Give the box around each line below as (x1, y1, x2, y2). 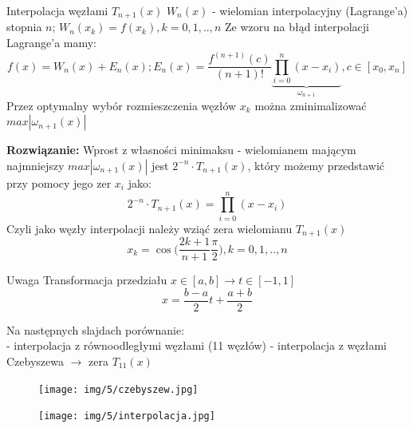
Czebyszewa (6, 352, 64, 369)
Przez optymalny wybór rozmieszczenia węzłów (6, 97, 237, 113)
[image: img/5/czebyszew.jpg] (38, 383, 199, 395)
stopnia (6, 18, 42, 35)
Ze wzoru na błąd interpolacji (225, 18, 369, 35)
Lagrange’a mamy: (6, 34, 97, 51)
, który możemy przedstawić (247, 157, 385, 173)
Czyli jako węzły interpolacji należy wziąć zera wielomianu (6, 220, 293, 236)
